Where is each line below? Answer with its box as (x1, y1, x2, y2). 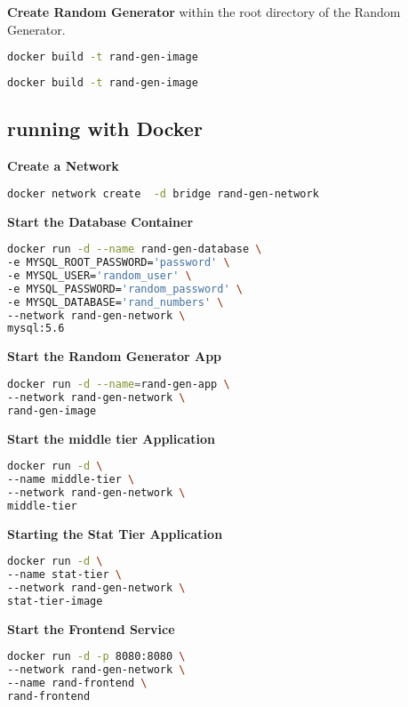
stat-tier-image (7, 594, 103, 607)
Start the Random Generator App (7, 347, 222, 366)
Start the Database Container (7, 212, 194, 230)
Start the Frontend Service (7, 619, 175, 638)
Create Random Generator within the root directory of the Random (7, 3, 401, 20)
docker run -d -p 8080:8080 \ (7, 650, 186, 663)
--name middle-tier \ (7, 473, 135, 486)
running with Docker (7, 115, 203, 142)
